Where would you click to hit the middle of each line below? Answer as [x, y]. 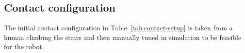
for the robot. [24, 46]
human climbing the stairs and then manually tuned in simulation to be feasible [123, 37]
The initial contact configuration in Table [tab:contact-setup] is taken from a [118, 28]
